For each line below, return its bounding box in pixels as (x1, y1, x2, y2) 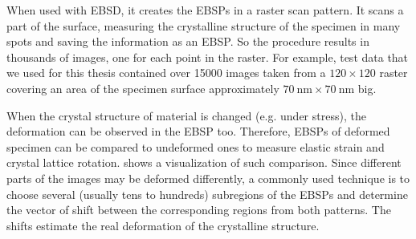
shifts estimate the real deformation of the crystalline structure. (6, 217, 320, 233)
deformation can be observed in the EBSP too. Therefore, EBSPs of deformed (6, 123, 390, 140)
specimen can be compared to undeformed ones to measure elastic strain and (6, 138, 385, 155)
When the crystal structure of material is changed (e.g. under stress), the (6, 107, 366, 124)
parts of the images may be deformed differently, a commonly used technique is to (6, 169, 410, 186)
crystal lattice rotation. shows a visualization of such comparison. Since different (6, 154, 402, 171)
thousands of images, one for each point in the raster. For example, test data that (6, 48, 409, 65)
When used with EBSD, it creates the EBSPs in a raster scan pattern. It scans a (6, 2, 404, 18)
